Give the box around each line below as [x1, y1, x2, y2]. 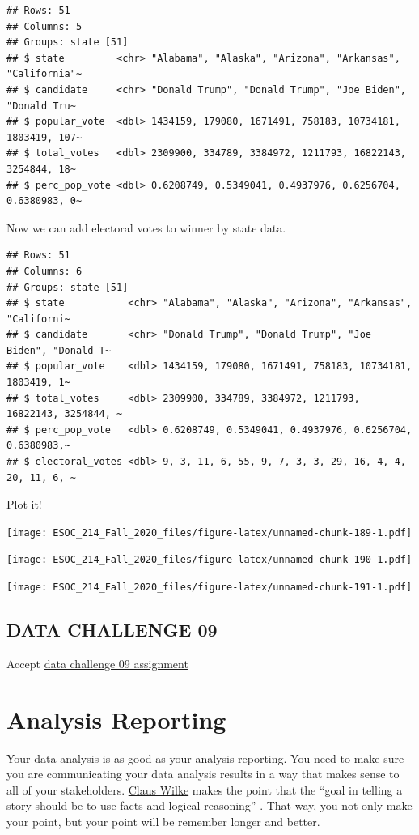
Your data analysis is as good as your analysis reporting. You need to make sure [6, 749, 404, 766]
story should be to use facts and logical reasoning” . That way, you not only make [6, 797, 413, 814]
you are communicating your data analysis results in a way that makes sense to [6, 765, 400, 782]
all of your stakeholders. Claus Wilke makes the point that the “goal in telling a [6, 781, 403, 798]
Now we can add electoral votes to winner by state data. [6, 219, 286, 236]
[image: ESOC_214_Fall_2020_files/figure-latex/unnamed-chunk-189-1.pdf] [6, 526, 413, 539]
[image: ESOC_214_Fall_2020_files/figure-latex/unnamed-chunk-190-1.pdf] [6, 554, 413, 566]
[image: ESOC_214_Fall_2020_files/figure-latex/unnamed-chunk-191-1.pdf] [6, 582, 413, 594]
